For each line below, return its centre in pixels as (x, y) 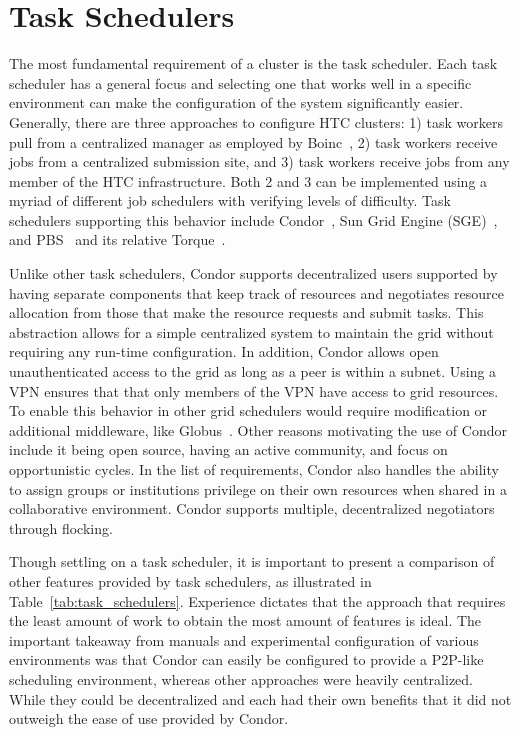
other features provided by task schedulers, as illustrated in (190, 580)
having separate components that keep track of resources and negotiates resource (256, 292)
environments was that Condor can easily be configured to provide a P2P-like (246, 659)
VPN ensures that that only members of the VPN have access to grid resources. (254, 390)
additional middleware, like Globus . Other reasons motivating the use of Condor (258, 429)
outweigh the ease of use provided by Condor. (149, 718)
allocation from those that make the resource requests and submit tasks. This (246, 312)
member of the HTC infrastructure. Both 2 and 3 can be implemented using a (248, 180)
